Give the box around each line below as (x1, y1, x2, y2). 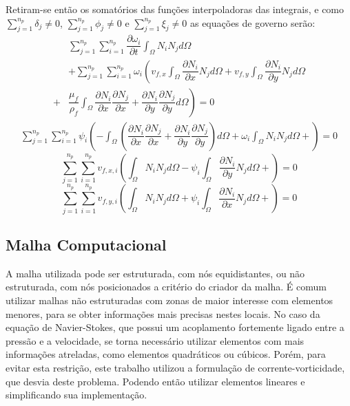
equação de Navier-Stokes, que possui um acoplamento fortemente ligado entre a (6, 320, 344, 334)
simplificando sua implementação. (6, 387, 147, 402)
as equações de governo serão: (189, 15, 316, 30)
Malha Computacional (6, 234, 167, 255)
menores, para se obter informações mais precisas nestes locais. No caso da (6, 306, 320, 321)
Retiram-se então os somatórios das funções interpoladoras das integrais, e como (6, 2, 344, 16)
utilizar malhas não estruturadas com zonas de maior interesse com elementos (6, 293, 333, 308)
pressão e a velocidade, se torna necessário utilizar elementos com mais (6, 333, 305, 348)
